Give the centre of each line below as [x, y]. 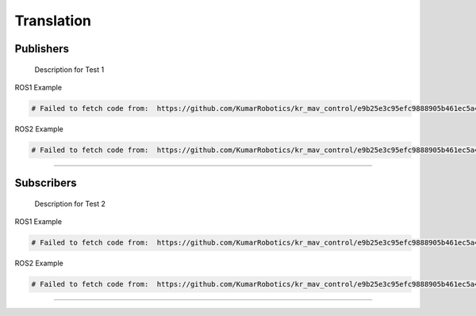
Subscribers [46, 183]
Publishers [42, 49]
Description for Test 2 [70, 204]
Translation [53, 21]
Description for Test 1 [69, 69]
